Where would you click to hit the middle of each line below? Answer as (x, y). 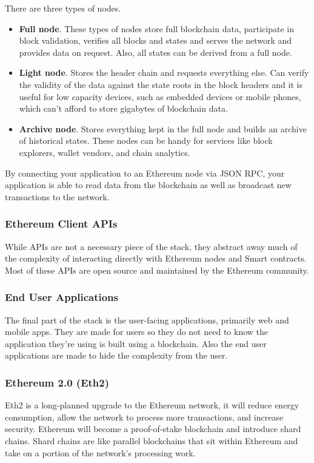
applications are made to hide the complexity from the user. (116, 355)
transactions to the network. (57, 196)
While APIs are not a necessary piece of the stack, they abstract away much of (151, 246)
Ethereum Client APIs (61, 224)
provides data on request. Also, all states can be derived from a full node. (155, 52)
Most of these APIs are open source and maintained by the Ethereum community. (157, 270)
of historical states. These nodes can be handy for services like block (146, 140)
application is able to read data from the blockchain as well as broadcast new (148, 185)
